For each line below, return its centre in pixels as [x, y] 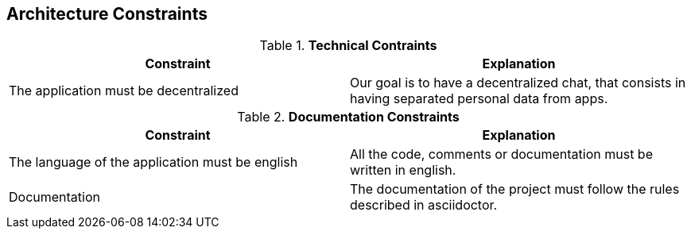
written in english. [403, 170]
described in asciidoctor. [424, 205]
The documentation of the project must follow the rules [515, 189]
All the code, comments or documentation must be [501, 154]
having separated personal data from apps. [479, 99]
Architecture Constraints [107, 14]
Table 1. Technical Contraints [348, 46]
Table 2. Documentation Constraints [348, 117]
